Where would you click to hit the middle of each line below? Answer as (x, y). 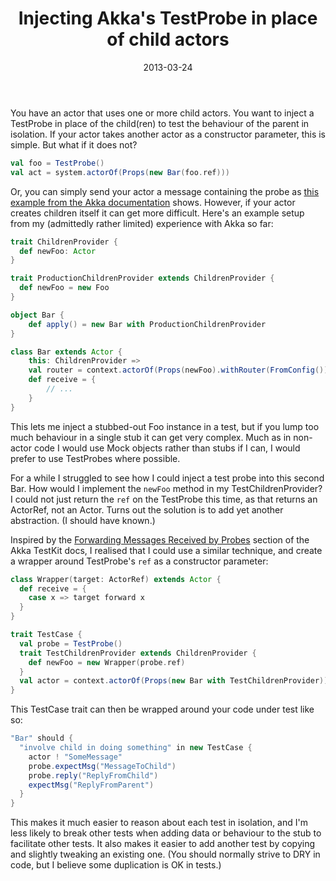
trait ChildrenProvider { (64, 242)
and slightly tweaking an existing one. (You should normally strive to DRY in (165, 854)
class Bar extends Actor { (66, 352)
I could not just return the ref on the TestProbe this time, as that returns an (164, 499)
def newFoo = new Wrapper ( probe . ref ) (107, 662)
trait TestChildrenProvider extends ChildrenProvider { (138, 653)
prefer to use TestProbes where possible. (95, 458)
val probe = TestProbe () (71, 643)
